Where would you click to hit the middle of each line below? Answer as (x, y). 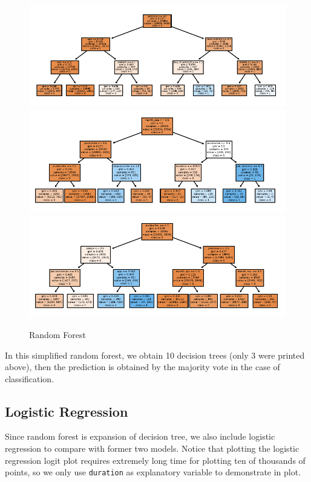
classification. (30, 378)
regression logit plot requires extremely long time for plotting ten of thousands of (155, 460)
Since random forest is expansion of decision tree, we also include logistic (140, 436)
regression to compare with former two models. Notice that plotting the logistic (152, 448)
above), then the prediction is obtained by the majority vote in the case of (142, 367)
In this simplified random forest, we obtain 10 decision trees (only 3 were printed (155, 355)
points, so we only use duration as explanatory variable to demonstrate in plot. (153, 472)
